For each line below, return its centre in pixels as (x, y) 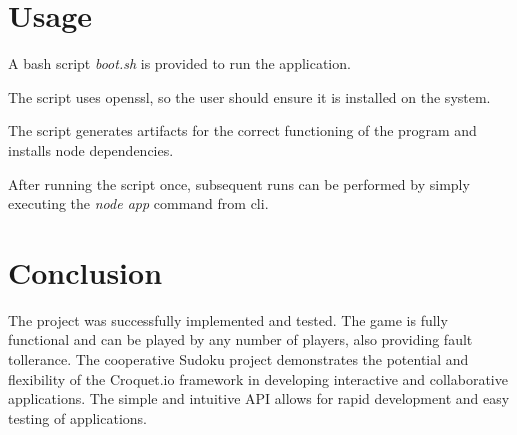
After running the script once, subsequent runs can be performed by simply (239, 183)
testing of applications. (78, 417)
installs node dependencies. (91, 149)
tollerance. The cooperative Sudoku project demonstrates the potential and (238, 359)
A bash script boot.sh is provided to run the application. (179, 63)
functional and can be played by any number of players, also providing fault (240, 339)
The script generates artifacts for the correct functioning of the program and (242, 130)
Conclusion (85, 271)
